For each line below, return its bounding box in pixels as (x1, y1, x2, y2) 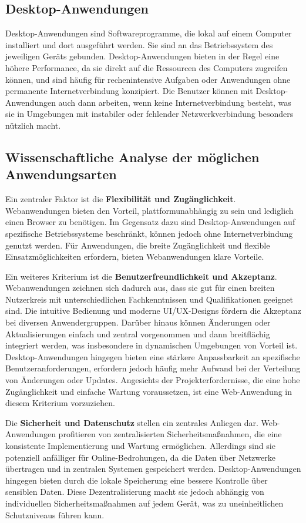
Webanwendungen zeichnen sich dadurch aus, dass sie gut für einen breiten (5, 281, 275, 294)
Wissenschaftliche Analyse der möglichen (5, 147, 260, 166)
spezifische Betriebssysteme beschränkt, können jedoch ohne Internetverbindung (5, 227, 293, 239)
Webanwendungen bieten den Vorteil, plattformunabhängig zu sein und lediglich (5, 204, 294, 216)
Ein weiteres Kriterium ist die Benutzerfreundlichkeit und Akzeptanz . (5, 270, 277, 282)
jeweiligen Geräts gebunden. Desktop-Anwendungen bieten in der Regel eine (5, 50, 280, 62)
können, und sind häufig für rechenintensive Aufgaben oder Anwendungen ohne (5, 73, 291, 85)
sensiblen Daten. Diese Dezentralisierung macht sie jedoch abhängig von (5, 485, 264, 498)
